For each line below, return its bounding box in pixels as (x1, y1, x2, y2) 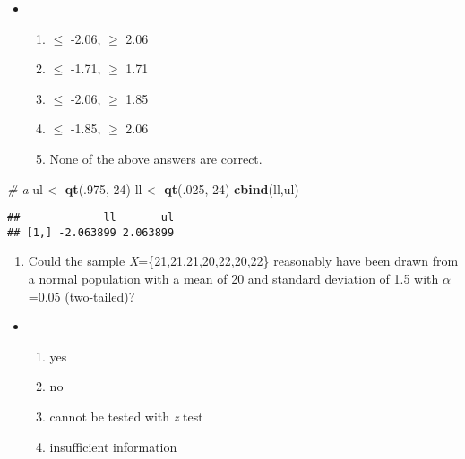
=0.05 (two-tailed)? (28, 286, 135, 305)
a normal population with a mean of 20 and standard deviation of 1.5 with (28, 269, 439, 288)
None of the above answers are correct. (49, 149, 263, 167)
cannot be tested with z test (49, 407, 203, 426)
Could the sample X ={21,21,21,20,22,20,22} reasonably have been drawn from (28, 251, 459, 270)
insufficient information (49, 437, 177, 455)
